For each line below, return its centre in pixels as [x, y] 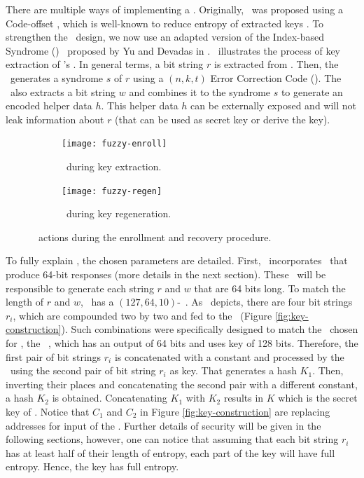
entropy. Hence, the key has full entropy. [92, 466]
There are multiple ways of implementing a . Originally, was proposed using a [174, 9]
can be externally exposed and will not [274, 105]
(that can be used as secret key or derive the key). [223, 119]
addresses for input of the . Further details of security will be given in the [163, 425]
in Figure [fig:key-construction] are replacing [235, 411]
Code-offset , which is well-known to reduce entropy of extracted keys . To [165, 23]
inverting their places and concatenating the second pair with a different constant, [182, 384]
